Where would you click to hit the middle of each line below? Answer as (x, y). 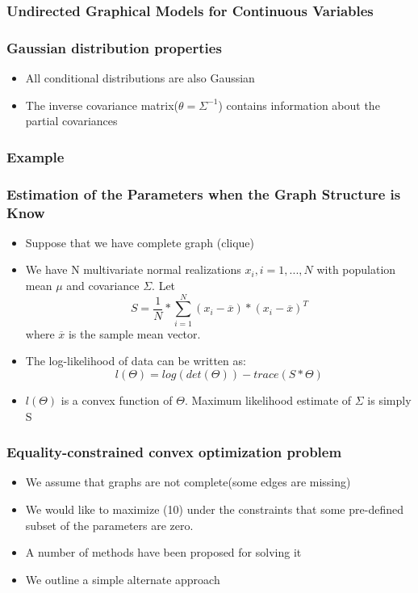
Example (36, 156)
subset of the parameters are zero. (109, 525)
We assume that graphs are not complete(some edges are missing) (188, 482)
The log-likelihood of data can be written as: (136, 361)
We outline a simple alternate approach (123, 579)
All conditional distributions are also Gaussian (140, 78)
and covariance (103, 286)
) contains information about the (299, 105)
